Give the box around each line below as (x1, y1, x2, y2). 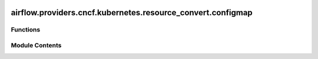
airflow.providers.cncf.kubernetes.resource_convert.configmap (11, 8, 253, 18)
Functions (11, 26, 41, 34)
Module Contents (11, 41, 62, 49)
